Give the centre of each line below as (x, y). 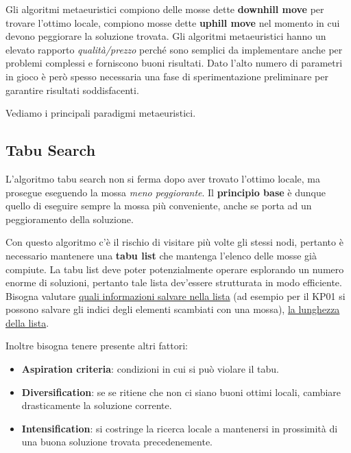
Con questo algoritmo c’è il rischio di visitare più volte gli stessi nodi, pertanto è (174, 242)
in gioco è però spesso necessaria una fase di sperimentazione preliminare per (167, 76)
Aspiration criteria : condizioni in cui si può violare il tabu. (150, 369)
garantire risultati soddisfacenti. (72, 90)
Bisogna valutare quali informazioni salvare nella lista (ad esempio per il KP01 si (175, 295)
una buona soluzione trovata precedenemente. (117, 442)
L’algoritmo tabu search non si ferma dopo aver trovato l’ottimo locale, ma (163, 178)
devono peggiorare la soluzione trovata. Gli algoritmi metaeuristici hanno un (166, 36)
